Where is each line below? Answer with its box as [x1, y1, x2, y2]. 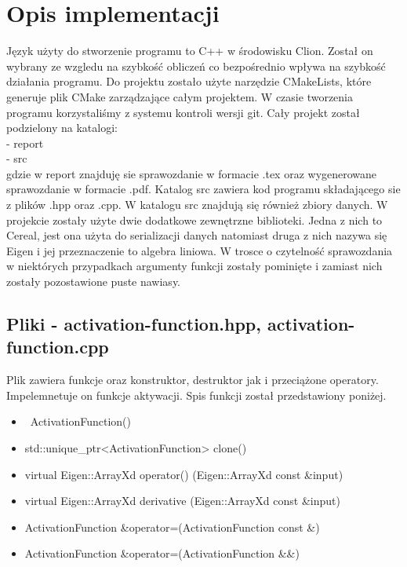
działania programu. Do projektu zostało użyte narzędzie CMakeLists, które [6, 73, 372, 90]
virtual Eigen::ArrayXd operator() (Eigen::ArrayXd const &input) [24, 466, 343, 482]
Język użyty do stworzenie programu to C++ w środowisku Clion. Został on [6, 42, 373, 59]
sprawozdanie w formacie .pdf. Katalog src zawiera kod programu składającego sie [6, 181, 401, 197]
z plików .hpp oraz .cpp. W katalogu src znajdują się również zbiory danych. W [6, 196, 388, 213]
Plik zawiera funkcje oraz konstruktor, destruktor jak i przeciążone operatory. [6, 371, 379, 388]
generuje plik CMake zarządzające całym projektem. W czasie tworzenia [6, 88, 353, 104]
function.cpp [6, 335, 109, 359]
